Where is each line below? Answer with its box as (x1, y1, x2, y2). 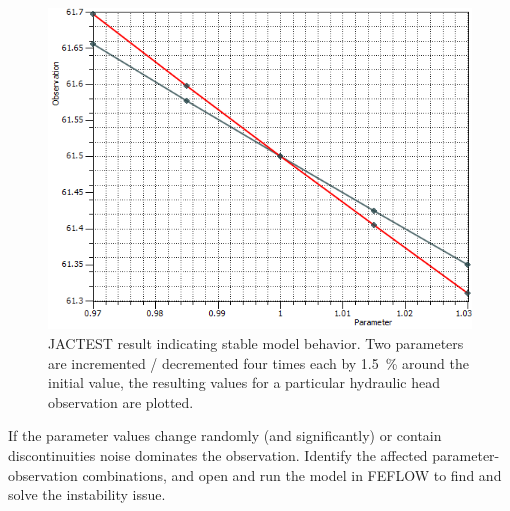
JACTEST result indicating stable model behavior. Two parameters (48, 332, 464, 353)
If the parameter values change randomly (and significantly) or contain (8, 425, 442, 446)
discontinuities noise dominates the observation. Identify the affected (8, 444, 428, 465)
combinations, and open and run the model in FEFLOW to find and (82, 464, 502, 485)
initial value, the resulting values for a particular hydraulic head (48, 372, 441, 393)
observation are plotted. (48, 391, 194, 412)
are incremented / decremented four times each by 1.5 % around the (48, 352, 470, 373)
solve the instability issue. (8, 484, 166, 505)
